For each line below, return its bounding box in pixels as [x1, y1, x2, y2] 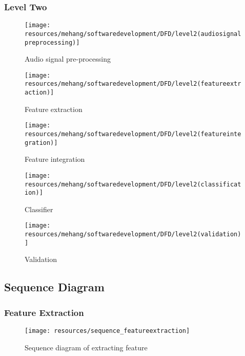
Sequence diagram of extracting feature [25, 342, 148, 352]
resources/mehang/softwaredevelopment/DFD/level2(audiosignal [25, 30, 241, 38]
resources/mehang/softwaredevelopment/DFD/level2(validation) [25, 231, 241, 238]
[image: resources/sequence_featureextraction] [25, 327, 190, 335]
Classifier [25, 203, 53, 214]
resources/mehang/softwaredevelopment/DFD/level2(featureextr [25, 80, 241, 88]
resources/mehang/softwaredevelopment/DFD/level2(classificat [25, 180, 241, 188]
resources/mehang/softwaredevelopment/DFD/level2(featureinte [25, 130, 241, 138]
